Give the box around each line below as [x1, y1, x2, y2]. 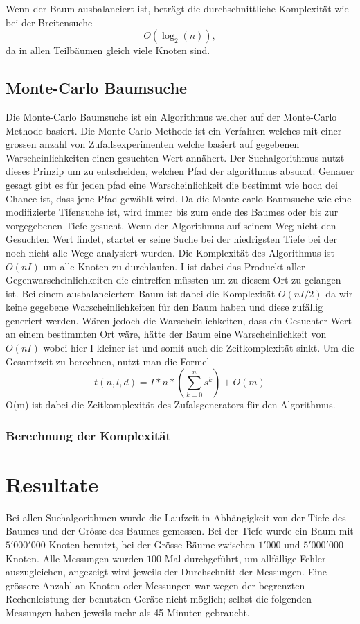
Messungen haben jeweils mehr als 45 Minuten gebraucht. [6, 605, 250, 619]
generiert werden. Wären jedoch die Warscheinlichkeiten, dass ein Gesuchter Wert [6, 313, 352, 327]
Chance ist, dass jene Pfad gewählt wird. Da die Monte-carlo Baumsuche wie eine [6, 191, 352, 205]
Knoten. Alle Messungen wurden [6, 551, 144, 565]
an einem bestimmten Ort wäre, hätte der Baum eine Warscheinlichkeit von [6, 327, 327, 341]
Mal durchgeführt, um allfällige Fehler [164, 551, 326, 565]
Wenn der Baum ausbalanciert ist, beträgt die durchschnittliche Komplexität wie [6, 1, 349, 15]
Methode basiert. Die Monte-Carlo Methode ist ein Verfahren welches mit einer [6, 123, 342, 137]
